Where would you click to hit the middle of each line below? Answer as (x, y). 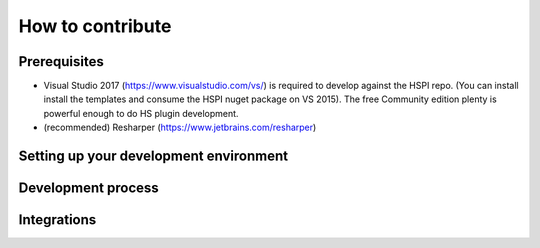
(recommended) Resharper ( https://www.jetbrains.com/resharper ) (180, 127)
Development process (88, 188)
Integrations (57, 220)
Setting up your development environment (153, 156)
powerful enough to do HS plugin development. (141, 113)
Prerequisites (61, 61)
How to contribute (95, 26)
